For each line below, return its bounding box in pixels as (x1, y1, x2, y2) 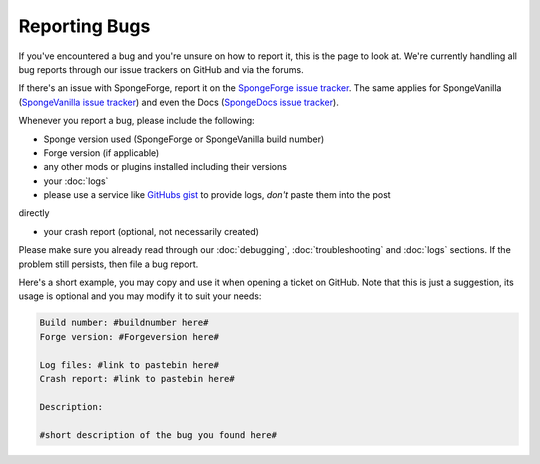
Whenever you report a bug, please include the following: (18, 115, 255, 127)
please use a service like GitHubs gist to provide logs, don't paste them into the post (43, 189, 391, 201)
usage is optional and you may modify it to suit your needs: (18, 290, 262, 302)
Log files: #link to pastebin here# (39, 359, 220, 370)
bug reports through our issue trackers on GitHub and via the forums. (18, 63, 304, 75)
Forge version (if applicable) (43, 146, 160, 159)
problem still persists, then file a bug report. (18, 258, 199, 270)
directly (18, 207, 50, 219)
